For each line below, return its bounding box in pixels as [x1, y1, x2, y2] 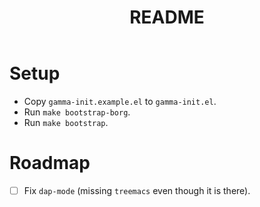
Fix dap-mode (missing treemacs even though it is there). [23, 184, 251, 196]
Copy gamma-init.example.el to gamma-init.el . [23, 95, 217, 107]
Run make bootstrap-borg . [23, 106, 131, 118]
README [129, 6, 205, 29]
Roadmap [9, 152, 91, 175]
